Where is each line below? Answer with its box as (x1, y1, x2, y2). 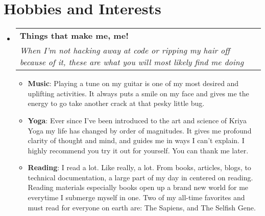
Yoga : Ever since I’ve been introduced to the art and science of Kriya (28, 115, 247, 125)
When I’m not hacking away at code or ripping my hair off (19, 44, 230, 57)
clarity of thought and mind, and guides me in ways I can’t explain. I (28, 135, 245, 146)
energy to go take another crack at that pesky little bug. (28, 98, 205, 109)
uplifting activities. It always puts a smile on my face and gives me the (28, 88, 249, 98)
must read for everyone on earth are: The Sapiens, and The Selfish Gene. (28, 202, 256, 212)
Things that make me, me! (19, 30, 129, 42)
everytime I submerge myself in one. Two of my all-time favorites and (28, 192, 245, 203)
